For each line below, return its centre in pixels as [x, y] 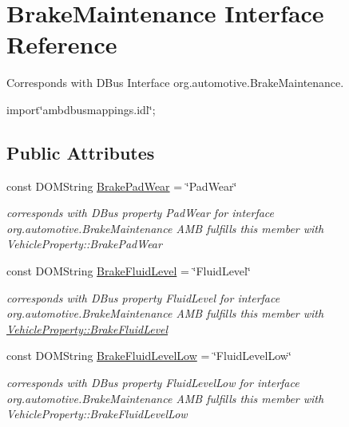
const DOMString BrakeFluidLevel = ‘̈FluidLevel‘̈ [129, 271]
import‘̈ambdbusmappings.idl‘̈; [81, 109]
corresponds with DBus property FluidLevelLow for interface [153, 383]
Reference [62, 44]
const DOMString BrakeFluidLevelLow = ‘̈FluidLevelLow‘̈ [149, 356]
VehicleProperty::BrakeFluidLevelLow [97, 414]
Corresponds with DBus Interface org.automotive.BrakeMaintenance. [175, 83]
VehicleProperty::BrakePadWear [84, 244]
